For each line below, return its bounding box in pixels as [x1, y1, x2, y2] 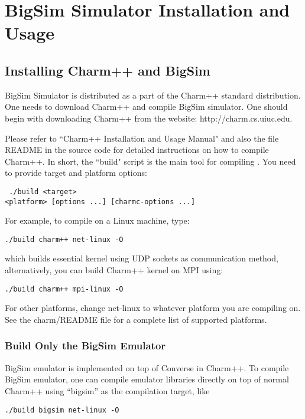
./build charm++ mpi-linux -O [5, 284, 124, 293]
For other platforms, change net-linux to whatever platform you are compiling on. [5, 302, 301, 314]
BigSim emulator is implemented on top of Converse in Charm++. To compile [5, 361, 289, 374]
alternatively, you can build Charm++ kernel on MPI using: [5, 264, 223, 276]
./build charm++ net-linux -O [5, 235, 124, 244]
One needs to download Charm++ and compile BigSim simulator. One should [5, 100, 288, 113]
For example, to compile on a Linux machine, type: [5, 214, 190, 227]
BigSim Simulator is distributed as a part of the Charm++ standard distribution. [5, 89, 301, 101]
